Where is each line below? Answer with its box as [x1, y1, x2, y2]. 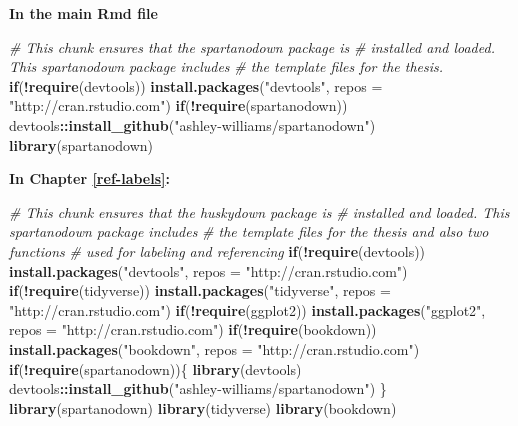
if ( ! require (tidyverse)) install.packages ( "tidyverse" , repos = [9, 280, 391, 301]
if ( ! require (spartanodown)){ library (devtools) [9, 358, 302, 379]
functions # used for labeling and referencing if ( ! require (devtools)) [9, 240, 426, 261]
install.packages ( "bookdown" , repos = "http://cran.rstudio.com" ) [9, 338, 420, 359]
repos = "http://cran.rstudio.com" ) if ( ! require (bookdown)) [9, 319, 377, 340]
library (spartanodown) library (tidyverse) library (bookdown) [9, 397, 397, 418]
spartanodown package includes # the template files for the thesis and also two [9, 221, 489, 242]
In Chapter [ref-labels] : [9, 168, 170, 189]
